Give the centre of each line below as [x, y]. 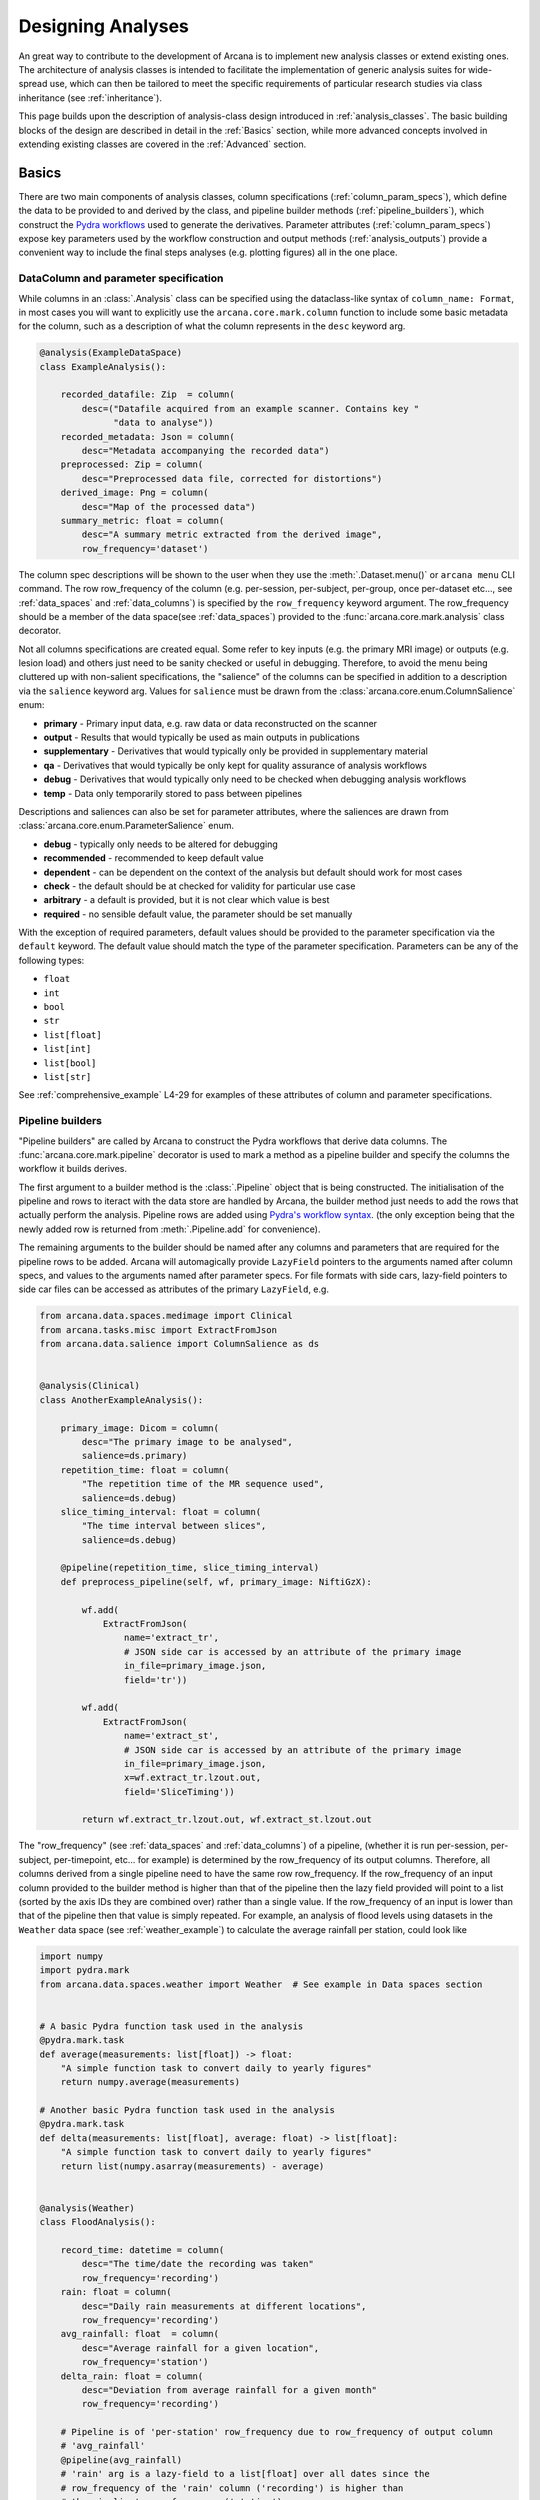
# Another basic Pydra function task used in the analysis [187, 2110]
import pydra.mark [84, 1970]
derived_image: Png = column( [134, 493]
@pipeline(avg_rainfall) [121, 2459]
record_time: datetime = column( [142, 2250]
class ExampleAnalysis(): [103, 366]
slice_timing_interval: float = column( [161, 1511]
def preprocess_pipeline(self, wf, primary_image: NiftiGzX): [216, 1581]
